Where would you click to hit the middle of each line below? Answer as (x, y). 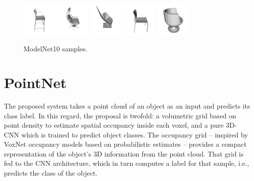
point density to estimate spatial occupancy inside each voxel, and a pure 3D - (120, 125)
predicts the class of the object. (51, 173)
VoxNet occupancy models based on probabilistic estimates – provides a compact (125, 144)
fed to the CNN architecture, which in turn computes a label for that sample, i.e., (127, 163)
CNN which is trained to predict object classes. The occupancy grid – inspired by (126, 134)
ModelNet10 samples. (56, 49)
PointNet (35, 82)
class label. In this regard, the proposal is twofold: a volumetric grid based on (120, 115)
